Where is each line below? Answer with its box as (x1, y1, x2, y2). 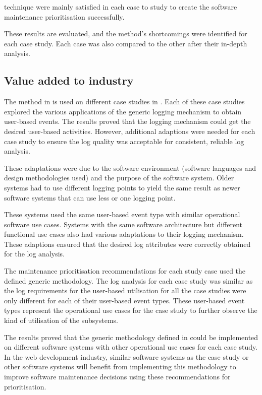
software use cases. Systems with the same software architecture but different (4, 219, 243, 229)
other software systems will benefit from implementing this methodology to (4, 361, 236, 372)
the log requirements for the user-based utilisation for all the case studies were (4, 285, 246, 296)
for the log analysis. (4, 248, 65, 259)
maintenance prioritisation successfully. (4, 11, 125, 22)
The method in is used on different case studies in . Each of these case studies (4, 96, 245, 107)
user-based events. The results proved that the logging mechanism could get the (4, 116, 251, 126)
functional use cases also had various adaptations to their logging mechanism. (4, 229, 244, 239)
